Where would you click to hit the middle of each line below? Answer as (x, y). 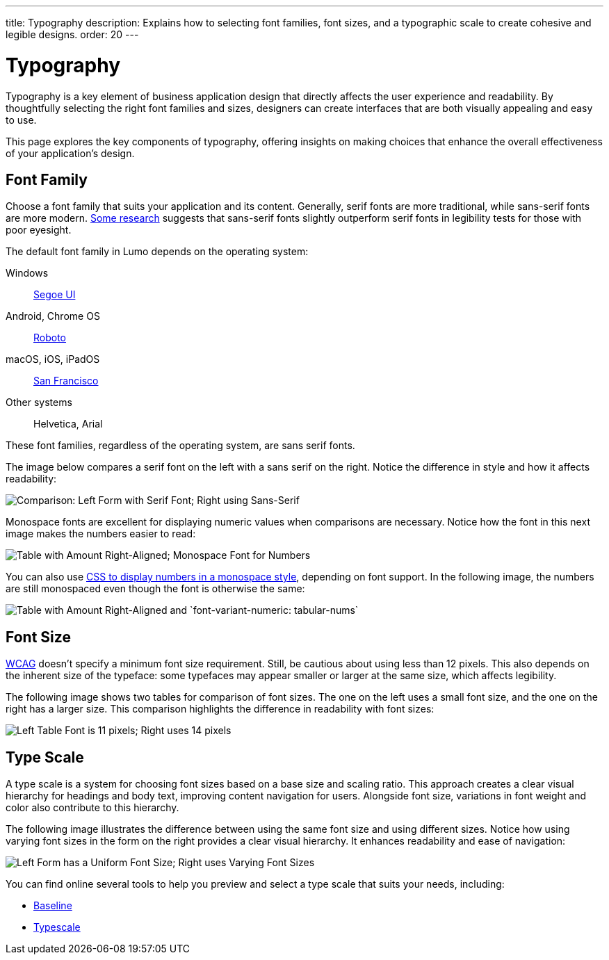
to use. (21, 120)
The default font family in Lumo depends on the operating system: (157, 252)
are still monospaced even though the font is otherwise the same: (155, 589)
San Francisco (66, 381)
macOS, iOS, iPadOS (53, 359)
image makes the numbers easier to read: (101, 534)
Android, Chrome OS (53, 316)
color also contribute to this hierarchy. (92, 808)
